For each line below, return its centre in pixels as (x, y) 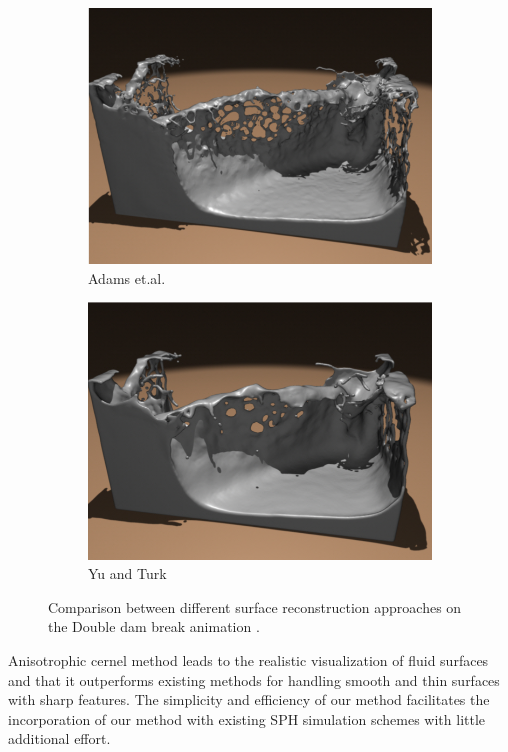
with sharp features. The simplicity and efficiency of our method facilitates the (249, 699)
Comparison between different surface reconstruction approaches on (255, 606)
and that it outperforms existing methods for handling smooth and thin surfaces (254, 679)
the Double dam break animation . (154, 626)
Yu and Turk (127, 573)
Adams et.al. (127, 277)
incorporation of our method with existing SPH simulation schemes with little (247, 718)
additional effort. (59, 738)
